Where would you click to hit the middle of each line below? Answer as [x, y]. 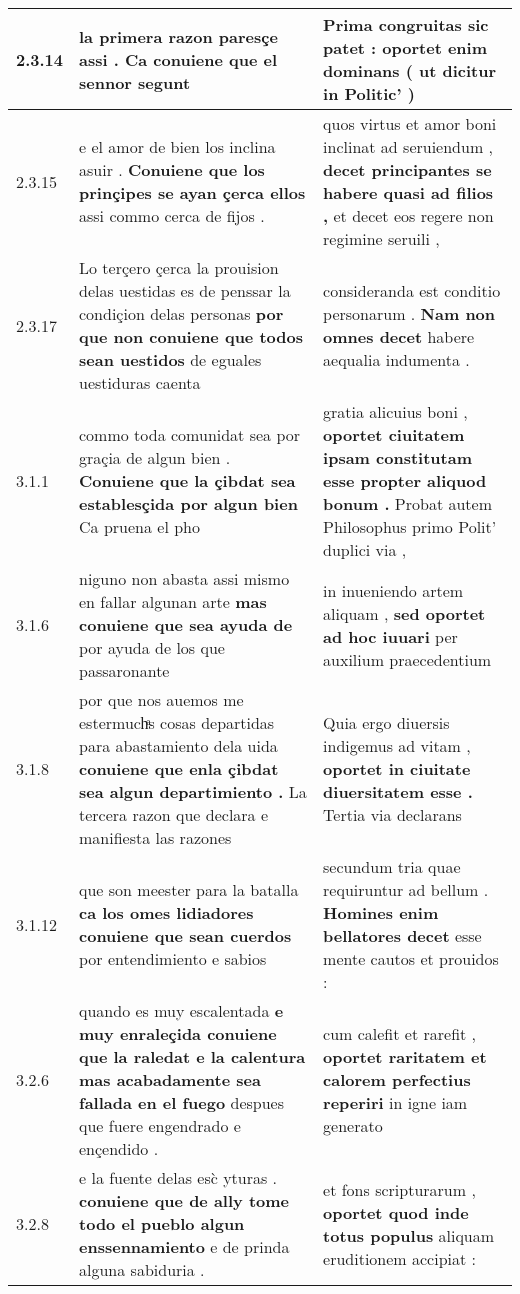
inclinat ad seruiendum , [408, 146]
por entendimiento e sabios [173, 958]
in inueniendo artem [393, 590]
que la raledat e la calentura [192, 1056]
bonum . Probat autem [407, 503]
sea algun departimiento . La [193, 791]
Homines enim [381, 912]
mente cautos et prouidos [411, 958]
